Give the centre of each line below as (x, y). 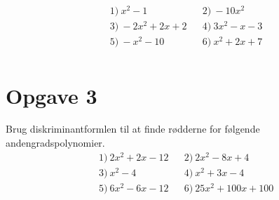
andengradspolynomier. (55, 143)
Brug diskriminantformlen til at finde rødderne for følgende (133, 129)
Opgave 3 (52, 95)
